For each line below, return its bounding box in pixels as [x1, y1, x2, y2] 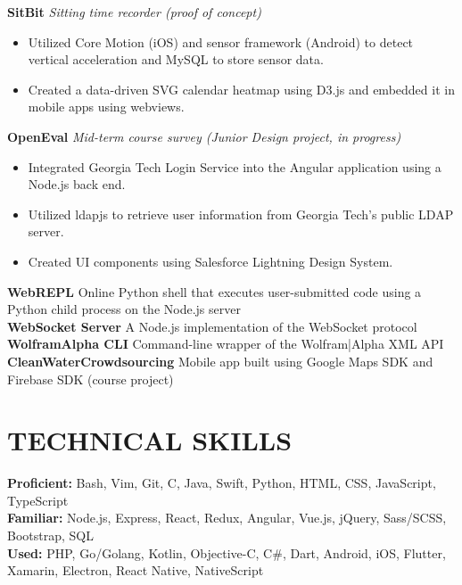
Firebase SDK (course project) [7, 369, 174, 388]
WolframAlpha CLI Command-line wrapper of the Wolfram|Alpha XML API [7, 334, 444, 353]
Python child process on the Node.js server [7, 300, 241, 318]
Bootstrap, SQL [7, 526, 94, 544]
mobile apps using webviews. [28, 97, 185, 116]
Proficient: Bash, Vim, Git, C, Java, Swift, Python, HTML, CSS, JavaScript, [7, 474, 436, 492]
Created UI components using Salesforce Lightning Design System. [28, 251, 393, 270]
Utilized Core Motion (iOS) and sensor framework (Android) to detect [28, 32, 414, 51]
